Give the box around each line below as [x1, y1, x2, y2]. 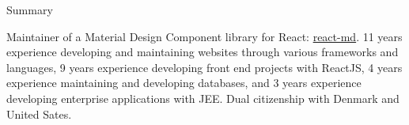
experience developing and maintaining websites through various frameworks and [6, 44, 399, 60]
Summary [6, 2, 53, 17]
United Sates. [6, 105, 72, 122]
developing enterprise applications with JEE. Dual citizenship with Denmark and [6, 89, 400, 106]
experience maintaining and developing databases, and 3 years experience [6, 74, 362, 91]
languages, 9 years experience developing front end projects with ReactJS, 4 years [6, 59, 403, 75]
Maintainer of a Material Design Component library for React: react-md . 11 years [6, 28, 403, 44]
